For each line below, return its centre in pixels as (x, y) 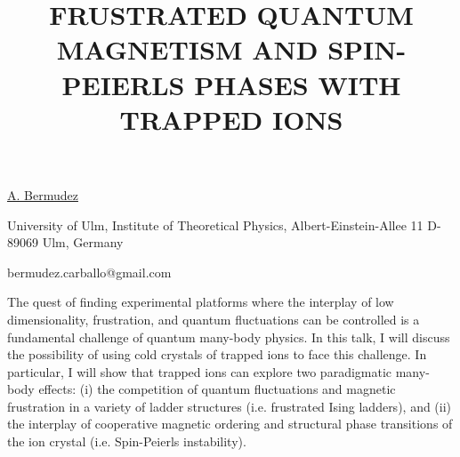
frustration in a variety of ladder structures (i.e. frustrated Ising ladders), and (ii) (230, 406)
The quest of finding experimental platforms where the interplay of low (201, 302)
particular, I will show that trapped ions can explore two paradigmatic (200, 371)
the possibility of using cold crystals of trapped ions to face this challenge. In (217, 354)
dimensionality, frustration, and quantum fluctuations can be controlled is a (214, 319)
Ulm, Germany (83, 242)
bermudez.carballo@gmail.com (89, 272)
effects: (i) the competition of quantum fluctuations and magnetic (217, 389)
